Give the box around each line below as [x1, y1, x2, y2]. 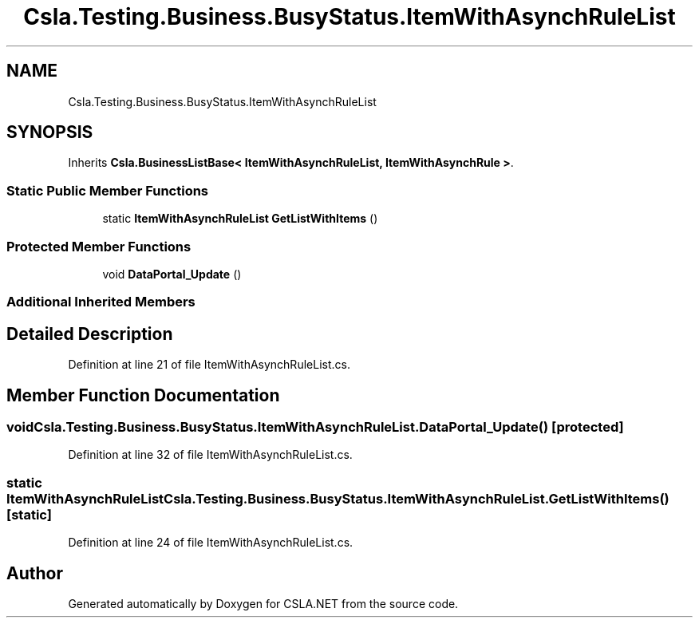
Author [6, 563, 63, 583]
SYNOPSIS [6, 122, 93, 143]
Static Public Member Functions [6, 182, 209, 199]
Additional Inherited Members [6, 294, 195, 310]
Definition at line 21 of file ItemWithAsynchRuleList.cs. [68, 357, 350, 372]
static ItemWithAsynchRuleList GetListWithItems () [102, 211, 378, 226]
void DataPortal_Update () [102, 267, 242, 281]
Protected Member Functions [6, 238, 192, 255]
